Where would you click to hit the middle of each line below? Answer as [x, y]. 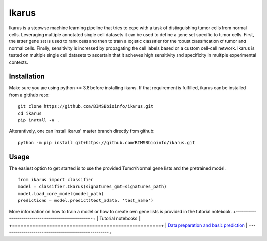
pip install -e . [39, 120]
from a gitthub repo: [30, 95]
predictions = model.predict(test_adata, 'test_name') [86, 201]
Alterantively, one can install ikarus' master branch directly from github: [82, 131]
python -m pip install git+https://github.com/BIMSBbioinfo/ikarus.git [107, 142]
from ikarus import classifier [56, 180]
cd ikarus [30, 113]
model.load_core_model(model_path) [61, 193]
